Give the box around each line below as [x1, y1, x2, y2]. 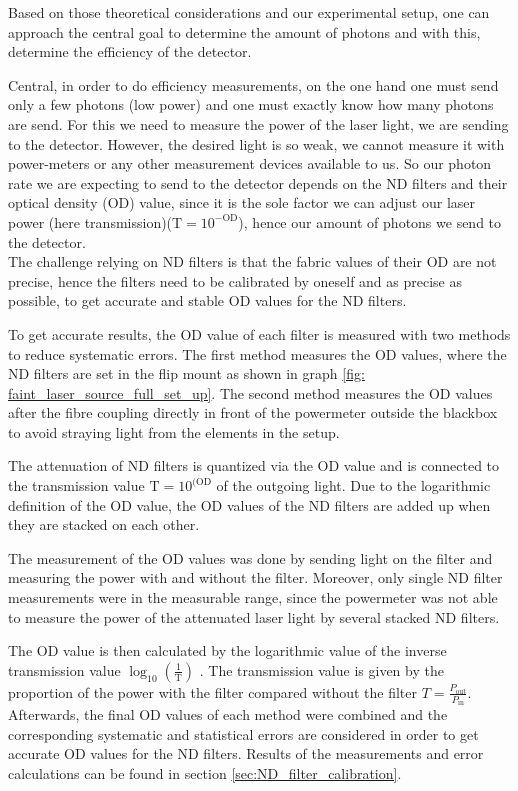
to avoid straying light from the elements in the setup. [8, 421, 340, 442]
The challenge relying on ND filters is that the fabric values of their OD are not [8, 251, 497, 272]
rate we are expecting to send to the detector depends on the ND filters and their [8, 172, 508, 193]
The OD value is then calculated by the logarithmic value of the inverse [8, 640, 447, 661]
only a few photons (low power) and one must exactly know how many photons [8, 94, 494, 115]
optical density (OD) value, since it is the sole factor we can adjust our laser [8, 192, 476, 213]
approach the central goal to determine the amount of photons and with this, [8, 21, 481, 42]
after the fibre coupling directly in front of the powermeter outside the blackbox [8, 402, 498, 423]
